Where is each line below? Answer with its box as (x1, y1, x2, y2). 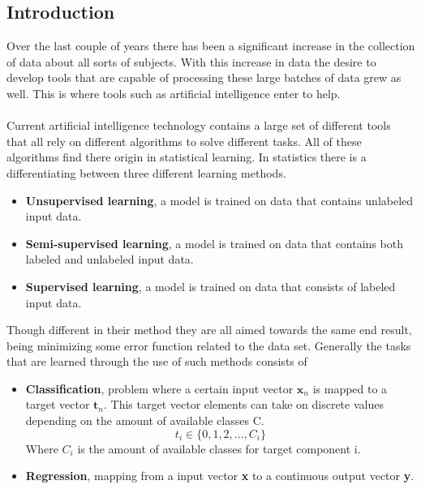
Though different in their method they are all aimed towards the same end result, (6, 321, 412, 338)
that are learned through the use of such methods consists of (6, 353, 307, 370)
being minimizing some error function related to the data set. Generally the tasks (6, 337, 411, 354)
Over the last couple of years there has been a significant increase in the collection (6, 37, 415, 54)
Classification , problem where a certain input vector (25, 380, 294, 397)
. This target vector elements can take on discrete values (104, 396, 384, 413)
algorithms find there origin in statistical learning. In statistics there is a (6, 148, 367, 165)
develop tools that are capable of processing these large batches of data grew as (6, 69, 402, 86)
